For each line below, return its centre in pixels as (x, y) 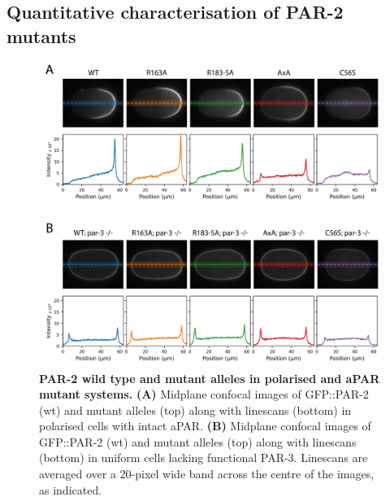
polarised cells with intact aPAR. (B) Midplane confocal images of (205, 426)
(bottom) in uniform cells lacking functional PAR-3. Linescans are (204, 457)
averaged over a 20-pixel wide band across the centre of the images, (207, 474)
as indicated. (71, 489)
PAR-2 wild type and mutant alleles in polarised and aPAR (210, 378)
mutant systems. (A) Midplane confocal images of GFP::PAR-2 (204, 394)
